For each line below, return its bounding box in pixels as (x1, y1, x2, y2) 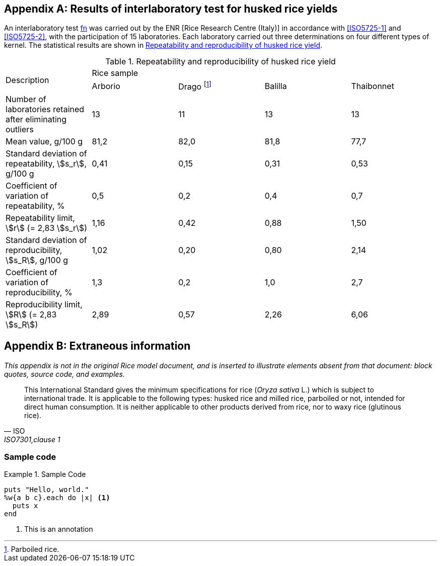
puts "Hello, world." (4, 486, 89, 494)
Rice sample (92, 68, 138, 78)
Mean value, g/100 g (6, 136, 83, 146)
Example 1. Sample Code (4, 470, 86, 479)
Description (6, 75, 49, 86)
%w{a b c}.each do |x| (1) (4, 494, 110, 502)
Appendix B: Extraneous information (4, 340, 191, 353)
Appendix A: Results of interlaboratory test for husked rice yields (4, 3, 338, 15)
